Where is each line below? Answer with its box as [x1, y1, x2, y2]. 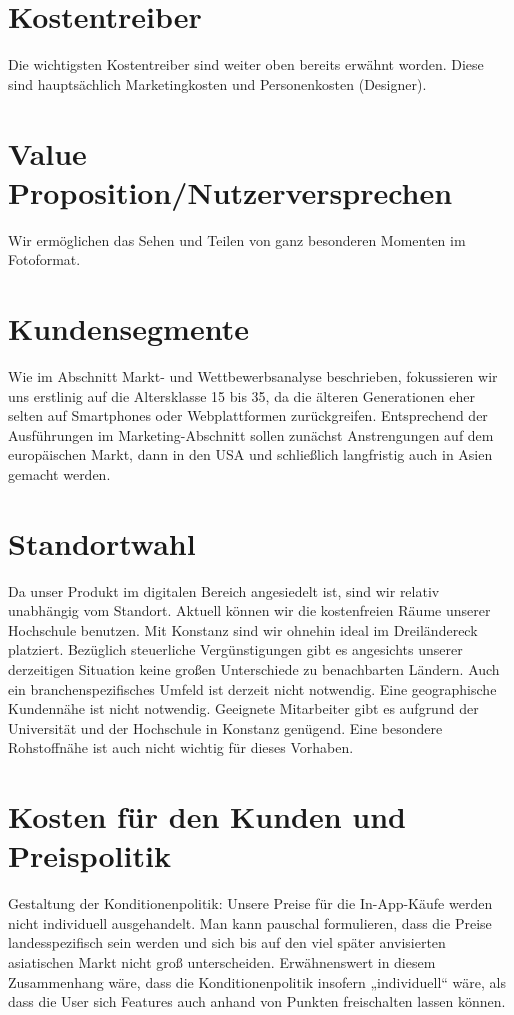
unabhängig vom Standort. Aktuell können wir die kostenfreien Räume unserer [8, 600, 491, 621]
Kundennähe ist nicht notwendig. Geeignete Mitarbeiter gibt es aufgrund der [8, 698, 479, 719]
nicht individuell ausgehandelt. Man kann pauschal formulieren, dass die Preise [8, 912, 492, 933]
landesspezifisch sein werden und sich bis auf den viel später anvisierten [8, 932, 446, 953]
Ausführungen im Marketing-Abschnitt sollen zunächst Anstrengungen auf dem [8, 424, 494, 445]
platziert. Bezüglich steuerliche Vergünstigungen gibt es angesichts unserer [8, 639, 463, 660]
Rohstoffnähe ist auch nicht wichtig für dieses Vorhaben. [8, 737, 354, 758]
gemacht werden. [8, 463, 111, 484]
